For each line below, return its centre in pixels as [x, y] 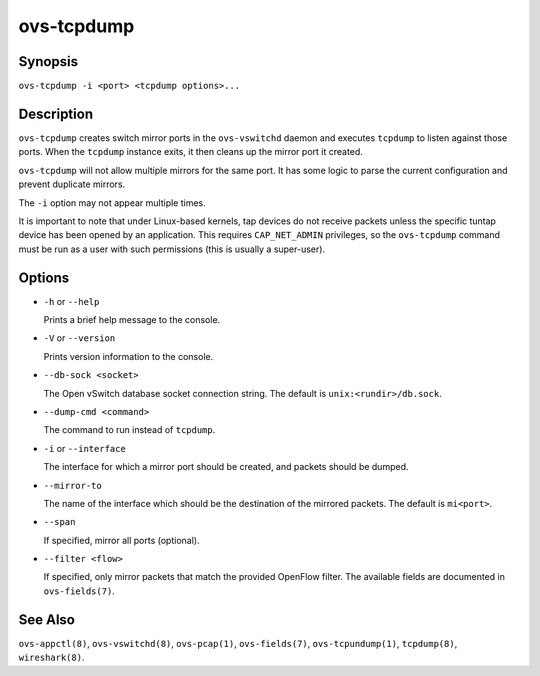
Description [56, 113]
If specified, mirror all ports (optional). [121, 540]
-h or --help [71, 301]
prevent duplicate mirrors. [72, 184]
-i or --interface [85, 448]
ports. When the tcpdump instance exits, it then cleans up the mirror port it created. [191, 152]
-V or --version [79, 338]
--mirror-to [72, 485]
